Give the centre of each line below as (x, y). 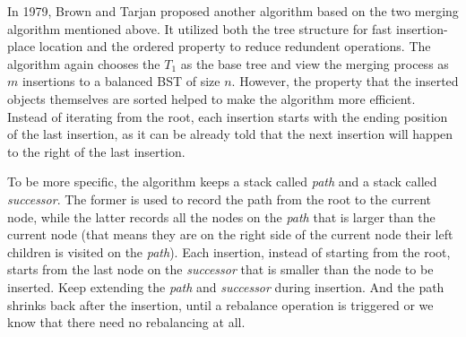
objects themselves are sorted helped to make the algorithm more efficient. (211, 98)
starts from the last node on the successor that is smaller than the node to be (220, 269)
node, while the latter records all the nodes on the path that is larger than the (221, 216)
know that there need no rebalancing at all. (126, 322)
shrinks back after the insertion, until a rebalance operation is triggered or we (220, 304)
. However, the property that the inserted (345, 81)
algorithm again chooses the (84, 63)
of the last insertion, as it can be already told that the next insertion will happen (230, 134)
